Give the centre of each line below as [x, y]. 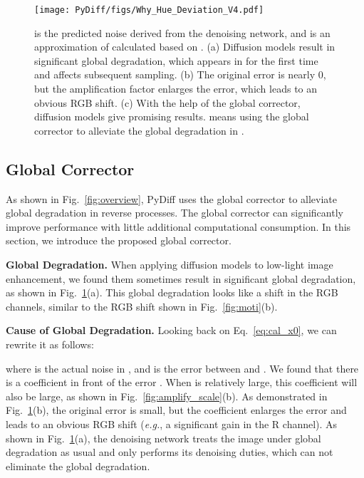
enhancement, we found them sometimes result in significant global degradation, [181, 278]
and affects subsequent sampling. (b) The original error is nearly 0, [180, 74]
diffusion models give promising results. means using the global [172, 116]
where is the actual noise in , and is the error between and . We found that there [182, 368]
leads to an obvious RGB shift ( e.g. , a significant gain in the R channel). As [172, 424]
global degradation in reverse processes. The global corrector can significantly [175, 213]
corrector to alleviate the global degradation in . [139, 130]
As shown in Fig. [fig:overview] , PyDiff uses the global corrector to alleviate [171, 198]
